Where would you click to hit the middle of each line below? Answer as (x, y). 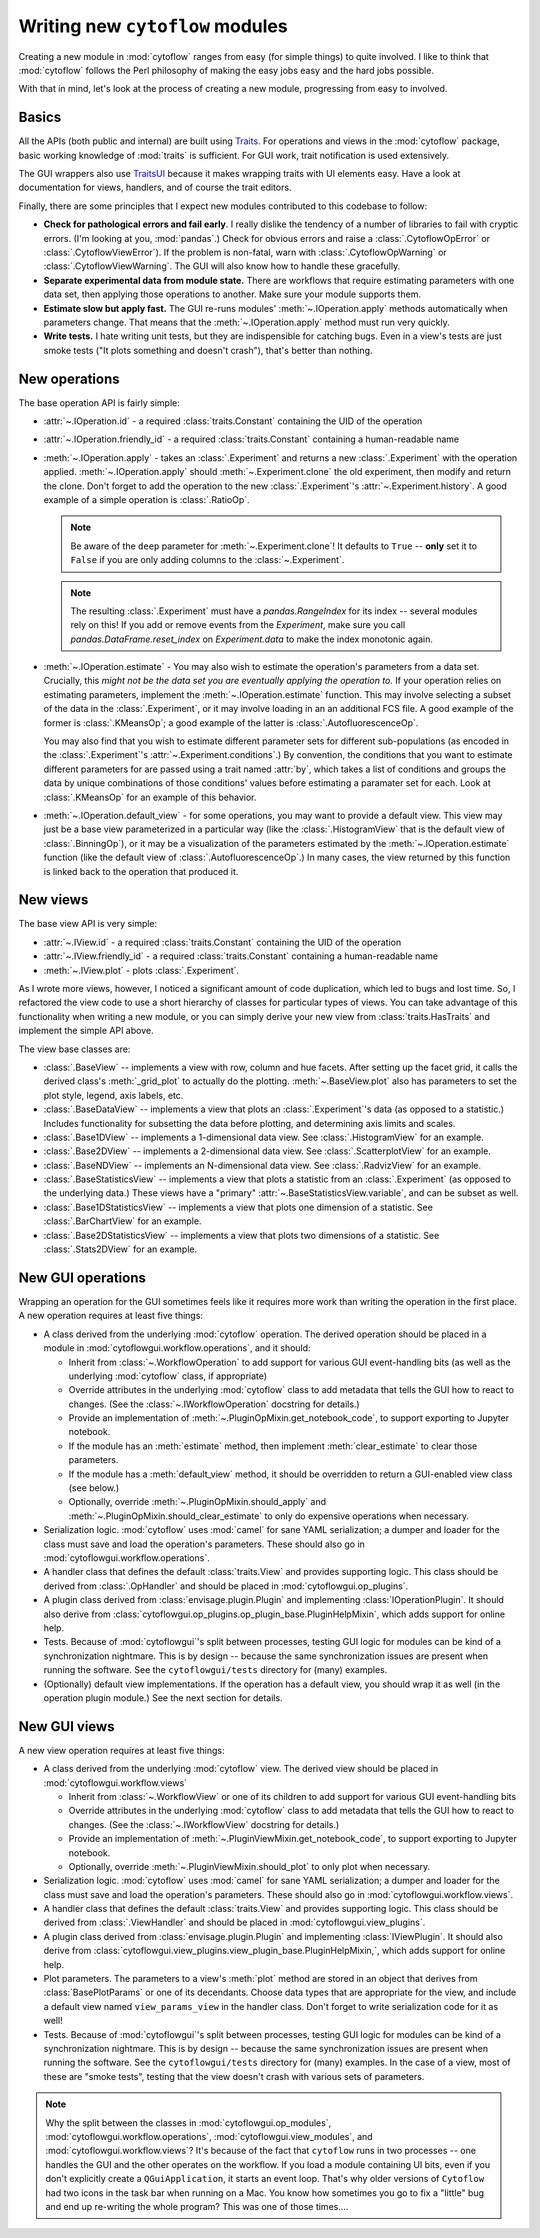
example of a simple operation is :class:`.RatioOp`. (146, 499)
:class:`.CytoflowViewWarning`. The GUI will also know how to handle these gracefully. (222, 266)
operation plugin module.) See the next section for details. (163, 1697)
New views (53, 900)
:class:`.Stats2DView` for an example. (120, 1249)
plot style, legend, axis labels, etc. (113, 1095)
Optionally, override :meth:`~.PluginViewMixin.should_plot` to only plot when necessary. (249, 1866)
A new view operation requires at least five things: (121, 1750)
